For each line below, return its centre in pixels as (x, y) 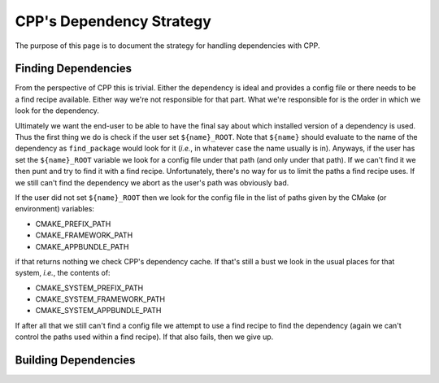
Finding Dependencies (73, 69)
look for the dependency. (57, 111)
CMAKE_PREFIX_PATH (73, 224)
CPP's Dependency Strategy (113, 21)
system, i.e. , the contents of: (63, 273)
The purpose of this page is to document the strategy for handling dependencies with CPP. (167, 46)
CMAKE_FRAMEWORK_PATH (84, 235)
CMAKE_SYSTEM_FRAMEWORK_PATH (100, 299)
